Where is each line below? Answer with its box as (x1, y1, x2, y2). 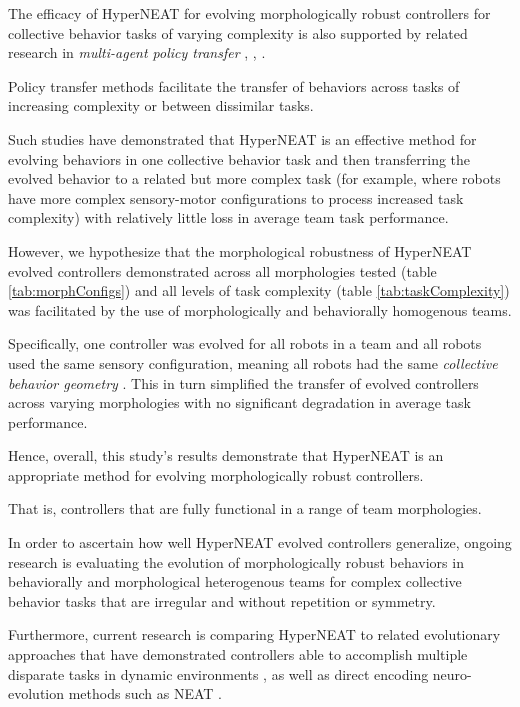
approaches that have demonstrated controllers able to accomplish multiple (8, 644, 468, 665)
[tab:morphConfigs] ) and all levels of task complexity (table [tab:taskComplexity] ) (8, 280, 510, 301)
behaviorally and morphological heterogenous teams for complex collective (8, 571, 462, 592)
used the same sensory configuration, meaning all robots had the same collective (8, 352, 498, 373)
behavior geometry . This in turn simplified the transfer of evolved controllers (8, 372, 479, 393)
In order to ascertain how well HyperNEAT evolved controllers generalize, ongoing (8, 532, 512, 553)
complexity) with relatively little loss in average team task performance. (8, 207, 449, 228)
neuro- (432, 663, 472, 684)
